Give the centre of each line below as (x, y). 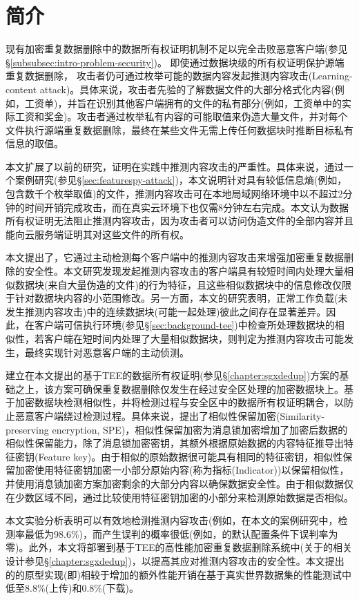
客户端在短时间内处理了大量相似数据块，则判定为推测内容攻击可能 (194, 338)
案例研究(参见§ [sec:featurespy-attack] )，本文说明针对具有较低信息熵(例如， (181, 180)
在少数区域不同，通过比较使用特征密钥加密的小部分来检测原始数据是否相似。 (179, 497)
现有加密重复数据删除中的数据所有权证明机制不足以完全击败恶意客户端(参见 (177, 49)
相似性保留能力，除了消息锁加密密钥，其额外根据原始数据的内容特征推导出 (175, 443)
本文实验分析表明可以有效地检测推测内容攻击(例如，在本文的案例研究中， (172, 520)
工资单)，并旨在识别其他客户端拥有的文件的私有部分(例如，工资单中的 (183, 103)
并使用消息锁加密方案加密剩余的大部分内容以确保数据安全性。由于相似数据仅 (179, 483)
